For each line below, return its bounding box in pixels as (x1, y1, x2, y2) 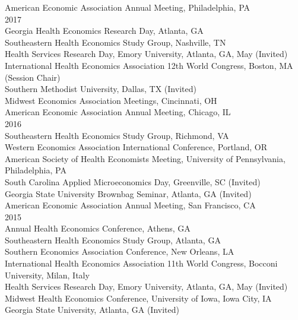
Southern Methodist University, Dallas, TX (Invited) (5, 83, 196, 95)
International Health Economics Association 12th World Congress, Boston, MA (5, 59, 293, 71)
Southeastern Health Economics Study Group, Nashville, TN (5, 36, 226, 48)
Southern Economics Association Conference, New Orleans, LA (5, 245, 234, 258)
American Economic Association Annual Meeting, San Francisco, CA (5, 199, 256, 211)
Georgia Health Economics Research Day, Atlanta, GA (5, 24, 204, 37)
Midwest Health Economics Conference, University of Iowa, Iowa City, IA (5, 292, 272, 304)
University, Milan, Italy (5, 268, 90, 281)
